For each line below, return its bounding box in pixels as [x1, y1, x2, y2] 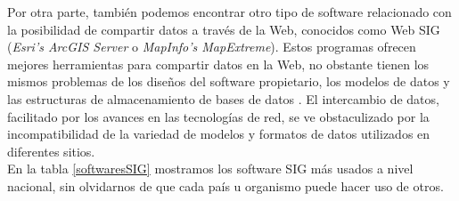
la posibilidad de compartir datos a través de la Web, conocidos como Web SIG [7, 20, 440, 38]
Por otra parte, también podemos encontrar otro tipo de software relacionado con [7, 3, 452, 20]
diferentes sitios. [7, 141, 95, 160]
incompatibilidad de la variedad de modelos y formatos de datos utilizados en [7, 125, 430, 143]
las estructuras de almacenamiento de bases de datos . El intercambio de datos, [7, 89, 439, 108]
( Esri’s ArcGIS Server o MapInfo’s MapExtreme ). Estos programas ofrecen [7, 37, 416, 56]
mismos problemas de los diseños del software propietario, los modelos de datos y [7, 72, 450, 91]
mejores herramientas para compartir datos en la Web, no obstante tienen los [7, 54, 430, 73]
